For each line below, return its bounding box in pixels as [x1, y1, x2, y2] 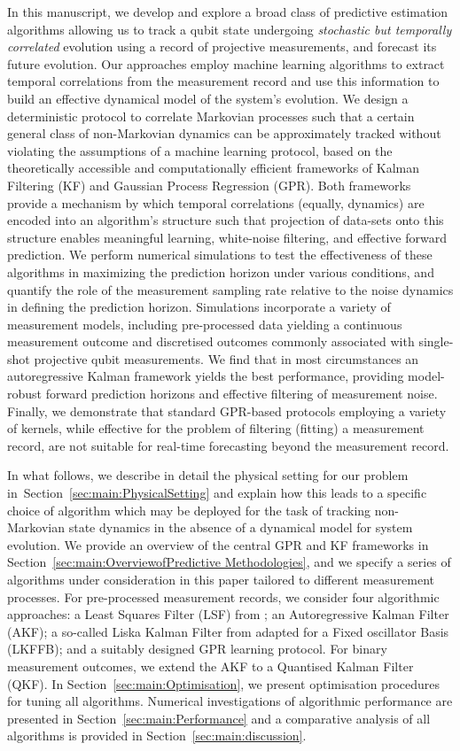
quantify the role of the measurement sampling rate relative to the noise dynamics [7, 280, 454, 298]
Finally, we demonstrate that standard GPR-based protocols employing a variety [7, 401, 447, 420]
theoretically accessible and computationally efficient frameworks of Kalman [7, 159, 420, 177]
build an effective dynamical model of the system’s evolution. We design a [7, 89, 409, 107]
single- [418, 332, 454, 351]
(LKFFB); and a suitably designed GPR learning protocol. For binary [7, 639, 387, 658]
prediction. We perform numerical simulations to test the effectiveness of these [7, 245, 433, 264]
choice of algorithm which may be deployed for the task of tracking [7, 500, 371, 519]
